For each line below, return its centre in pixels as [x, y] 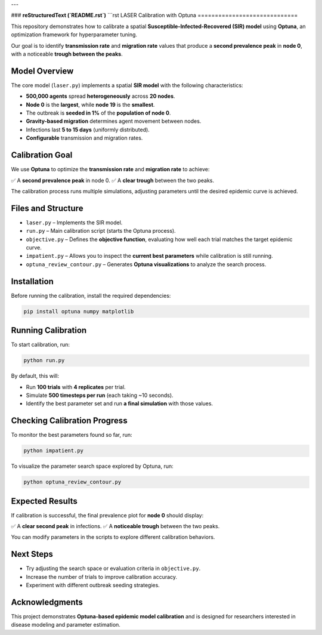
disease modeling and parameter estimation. [66, 625]
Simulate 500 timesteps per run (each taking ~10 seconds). [100, 395]
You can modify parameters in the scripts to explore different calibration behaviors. [113, 537]
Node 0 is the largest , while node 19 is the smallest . [90, 104]
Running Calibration [49, 330]
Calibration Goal [42, 155]
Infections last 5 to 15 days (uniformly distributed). [88, 130]
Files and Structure [47, 208]
